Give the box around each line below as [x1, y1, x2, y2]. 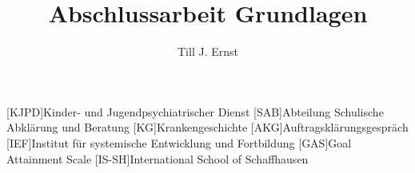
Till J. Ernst [178, 43, 238, 60]
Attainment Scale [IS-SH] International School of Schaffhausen [6, 150, 309, 167]
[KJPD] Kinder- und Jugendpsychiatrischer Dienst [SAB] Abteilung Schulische [6, 103, 384, 120]
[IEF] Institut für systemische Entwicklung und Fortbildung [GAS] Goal [6, 134, 352, 151]
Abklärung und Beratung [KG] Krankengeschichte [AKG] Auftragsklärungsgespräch [6, 119, 409, 136]
